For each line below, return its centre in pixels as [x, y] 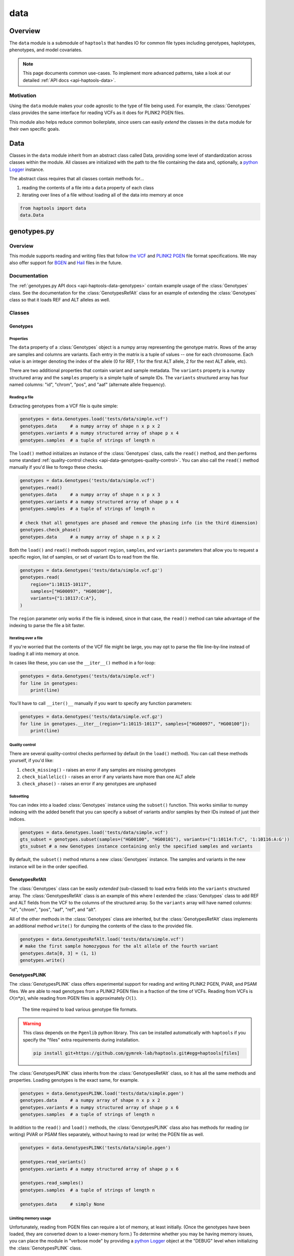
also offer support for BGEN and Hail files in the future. [66, 263]
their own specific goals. [35, 129]
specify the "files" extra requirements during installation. [81, 1039]
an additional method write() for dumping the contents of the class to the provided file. [101, 926]
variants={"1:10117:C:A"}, [64, 598]
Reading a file [21, 397]
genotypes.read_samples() [52, 1183]
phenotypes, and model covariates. [46, 50]
